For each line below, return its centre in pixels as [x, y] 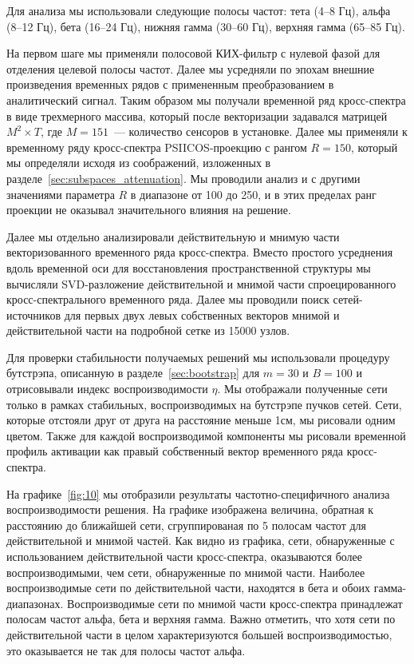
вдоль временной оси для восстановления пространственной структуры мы [189, 267]
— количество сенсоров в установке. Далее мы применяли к [260, 131]
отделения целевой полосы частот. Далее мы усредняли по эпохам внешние [191, 68]
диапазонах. [35, 603]
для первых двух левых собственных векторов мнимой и [202, 314]
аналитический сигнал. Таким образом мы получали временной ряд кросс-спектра [206, 99]
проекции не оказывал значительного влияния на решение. [149, 210]
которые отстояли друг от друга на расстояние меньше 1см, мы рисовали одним [201, 420]
